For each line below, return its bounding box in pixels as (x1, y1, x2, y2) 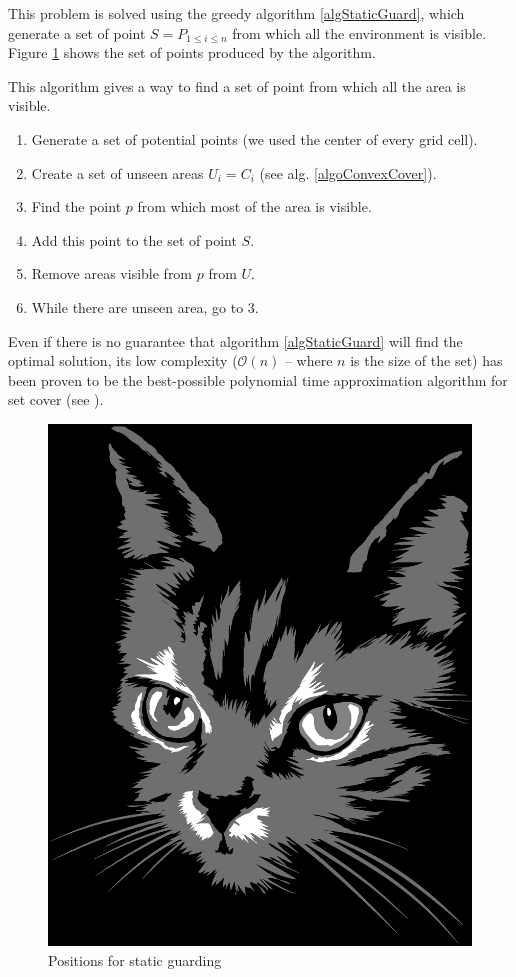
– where (284, 350, 333, 371)
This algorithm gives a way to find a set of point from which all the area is (8, 75, 466, 96)
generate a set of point (8, 22, 146, 43)
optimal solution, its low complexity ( (8, 350, 238, 371)
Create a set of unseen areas (31, 162, 204, 183)
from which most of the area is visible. (137, 196, 372, 217)
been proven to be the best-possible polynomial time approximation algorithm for (8, 369, 508, 390)
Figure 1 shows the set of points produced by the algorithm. (8, 42, 376, 63)
